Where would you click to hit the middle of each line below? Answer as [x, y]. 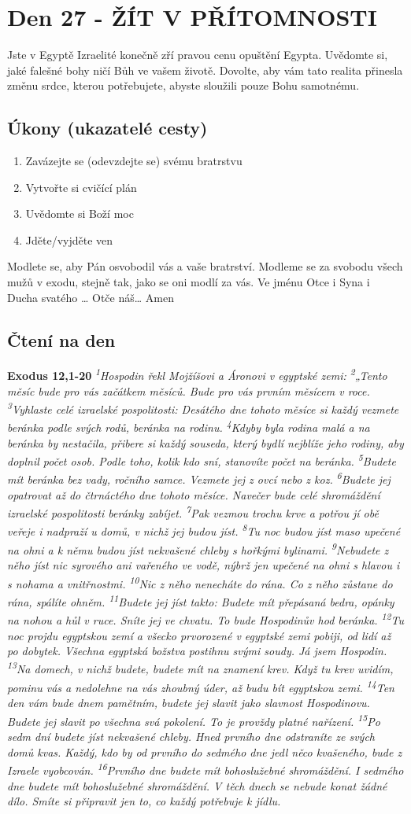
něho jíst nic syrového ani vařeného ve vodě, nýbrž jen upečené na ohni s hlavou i [204, 565]
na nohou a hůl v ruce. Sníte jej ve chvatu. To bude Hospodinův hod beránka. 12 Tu [205, 619]
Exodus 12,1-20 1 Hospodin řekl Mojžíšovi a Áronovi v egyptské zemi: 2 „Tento [197, 374]
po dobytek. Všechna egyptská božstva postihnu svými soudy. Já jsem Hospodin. [197, 651]
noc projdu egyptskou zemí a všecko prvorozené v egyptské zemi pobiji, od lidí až [199, 635]
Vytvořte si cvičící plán [81, 187]
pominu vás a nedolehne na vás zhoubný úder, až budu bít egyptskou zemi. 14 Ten [201, 686]
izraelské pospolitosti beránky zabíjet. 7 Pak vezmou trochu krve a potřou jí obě [193, 512]
